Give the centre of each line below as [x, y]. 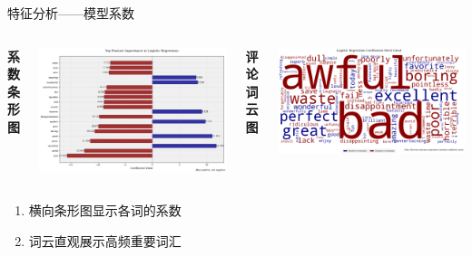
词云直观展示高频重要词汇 [105, 241]
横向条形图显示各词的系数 [105, 210]
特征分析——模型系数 [71, 13]
